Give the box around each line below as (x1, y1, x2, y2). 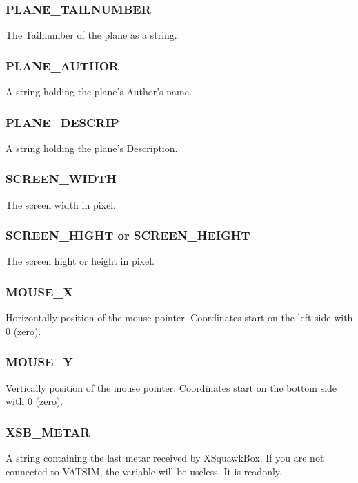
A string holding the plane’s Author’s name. (6, 84, 192, 99)
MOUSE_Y (6, 353, 73, 370)
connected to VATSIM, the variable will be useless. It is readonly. (6, 464, 282, 478)
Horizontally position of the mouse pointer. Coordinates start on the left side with (6, 310, 353, 325)
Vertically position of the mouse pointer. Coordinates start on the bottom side (6, 380, 337, 395)
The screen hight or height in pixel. (6, 254, 155, 268)
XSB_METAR (6, 423, 90, 440)
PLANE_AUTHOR (6, 57, 119, 74)
